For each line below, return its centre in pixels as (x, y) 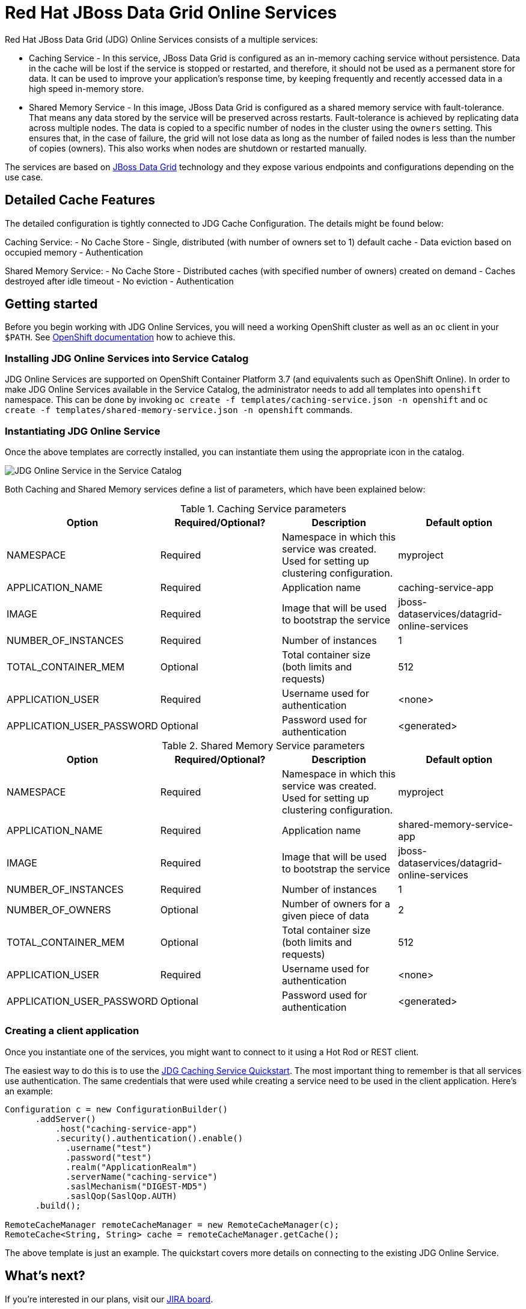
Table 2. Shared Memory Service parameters (263, 745)
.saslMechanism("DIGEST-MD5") (137, 1186)
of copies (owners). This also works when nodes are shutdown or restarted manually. (198, 148)
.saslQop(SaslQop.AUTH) (121, 1196)
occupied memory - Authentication (74, 252)
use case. (24, 177)
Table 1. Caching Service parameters (263, 508)
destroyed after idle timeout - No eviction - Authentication (119, 281)
